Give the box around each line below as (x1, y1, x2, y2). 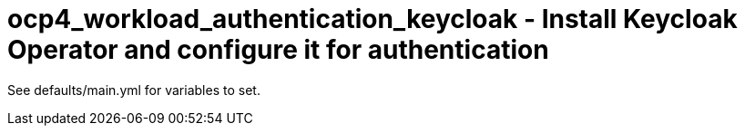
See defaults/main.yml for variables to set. (7, 81, 260, 98)
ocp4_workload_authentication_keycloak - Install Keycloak (7, 4, 738, 34)
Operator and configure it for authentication (7, 34, 549, 65)
